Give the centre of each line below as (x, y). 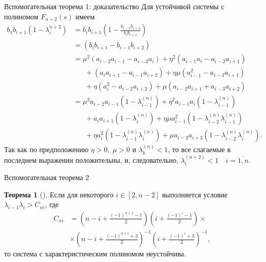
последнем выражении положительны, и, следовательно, (91, 159)
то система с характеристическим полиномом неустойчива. (95, 254)
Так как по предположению (47, 149)
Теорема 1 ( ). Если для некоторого (59, 194)
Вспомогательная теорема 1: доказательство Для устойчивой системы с (114, 6)
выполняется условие (195, 194)
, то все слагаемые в (199, 149)
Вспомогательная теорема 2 (47, 177)
